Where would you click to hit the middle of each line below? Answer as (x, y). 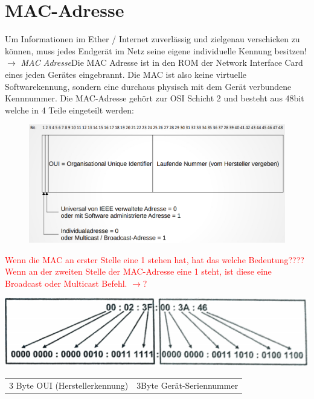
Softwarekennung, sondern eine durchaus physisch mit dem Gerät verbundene (148, 86)
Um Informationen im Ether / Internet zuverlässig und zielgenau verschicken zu (152, 39)
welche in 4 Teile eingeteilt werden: (69, 110)
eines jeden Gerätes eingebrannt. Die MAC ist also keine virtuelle (126, 74)
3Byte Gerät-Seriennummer (187, 385)
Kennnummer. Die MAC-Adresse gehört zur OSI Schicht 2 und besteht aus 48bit (155, 98)
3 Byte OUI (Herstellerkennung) (69, 385)
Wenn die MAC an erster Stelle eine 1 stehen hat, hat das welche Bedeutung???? (155, 259)
